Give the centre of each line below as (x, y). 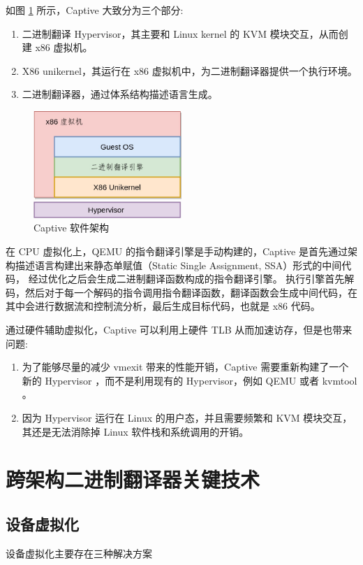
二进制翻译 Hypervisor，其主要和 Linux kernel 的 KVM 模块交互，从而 (180, 33)
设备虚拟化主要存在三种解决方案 (79, 553)
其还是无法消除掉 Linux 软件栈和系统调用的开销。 (135, 431)
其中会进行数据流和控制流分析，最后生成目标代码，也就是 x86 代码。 (163, 306)
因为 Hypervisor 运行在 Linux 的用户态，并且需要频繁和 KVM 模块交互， (187, 417)
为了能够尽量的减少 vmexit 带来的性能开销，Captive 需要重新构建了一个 (185, 367)
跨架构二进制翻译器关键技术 (133, 479)
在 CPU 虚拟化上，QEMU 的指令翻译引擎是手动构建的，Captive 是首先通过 (177, 251)
